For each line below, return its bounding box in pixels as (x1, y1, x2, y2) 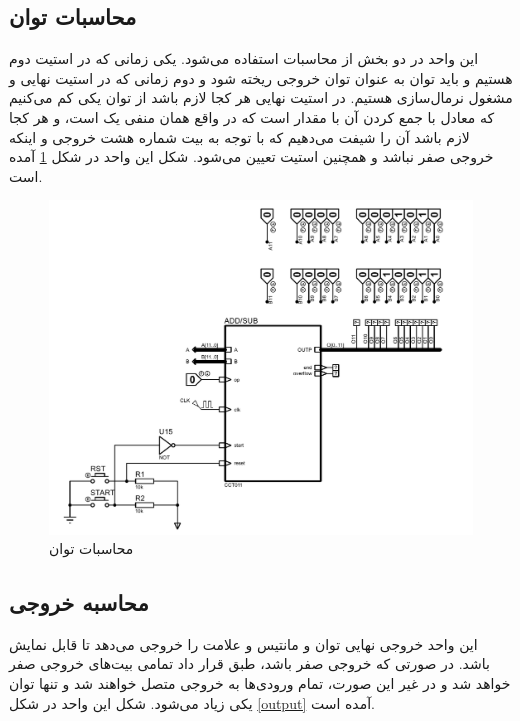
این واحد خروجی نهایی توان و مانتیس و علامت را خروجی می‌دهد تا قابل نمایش (9, 633, 478, 654)
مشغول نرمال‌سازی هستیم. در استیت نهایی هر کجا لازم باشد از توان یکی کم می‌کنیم (9, 87, 513, 108)
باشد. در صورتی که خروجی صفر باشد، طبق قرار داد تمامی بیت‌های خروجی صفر (9, 653, 490, 674)
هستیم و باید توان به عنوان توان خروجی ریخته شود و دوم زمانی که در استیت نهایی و (9, 67, 513, 88)
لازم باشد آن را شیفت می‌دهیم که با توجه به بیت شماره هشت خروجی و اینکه (9, 126, 470, 147)
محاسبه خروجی (9, 587, 149, 618)
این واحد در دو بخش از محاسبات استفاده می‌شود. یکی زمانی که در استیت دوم (9, 48, 479, 69)
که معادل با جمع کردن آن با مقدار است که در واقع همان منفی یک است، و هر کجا (9, 106, 495, 127)
